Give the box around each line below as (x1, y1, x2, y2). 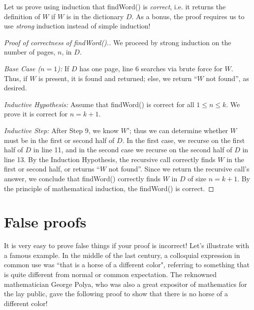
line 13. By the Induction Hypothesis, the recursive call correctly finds (4, 154, 216, 164)
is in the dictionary (66, 11, 124, 21)
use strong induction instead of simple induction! (4, 21, 151, 31)
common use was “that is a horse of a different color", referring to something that (4, 259, 250, 270)
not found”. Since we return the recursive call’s (108, 164, 250, 174)
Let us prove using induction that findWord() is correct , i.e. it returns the (4, 1, 226, 11)
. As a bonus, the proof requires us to (131, 11, 245, 21)
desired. (4, 83, 27, 93)
